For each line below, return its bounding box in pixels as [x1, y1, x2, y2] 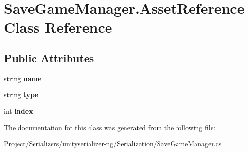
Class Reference [4, 17, 112, 37]
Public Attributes [4, 50, 94, 65]
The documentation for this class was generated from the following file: [4, 122, 215, 132]
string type [4, 89, 38, 100]
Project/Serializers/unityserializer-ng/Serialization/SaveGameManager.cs [4, 138, 222, 149]
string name [4, 73, 42, 83]
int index [4, 105, 33, 116]
